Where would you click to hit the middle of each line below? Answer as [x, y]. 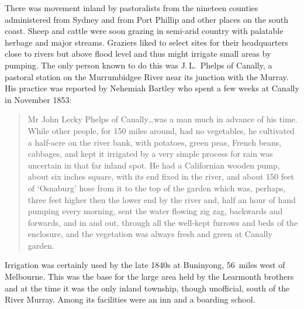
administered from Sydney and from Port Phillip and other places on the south [147, 19]
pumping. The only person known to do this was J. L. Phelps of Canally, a [139, 65]
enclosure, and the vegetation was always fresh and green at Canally [150, 234]
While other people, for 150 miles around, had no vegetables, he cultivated [161, 130]
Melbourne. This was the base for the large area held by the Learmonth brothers [149, 277]
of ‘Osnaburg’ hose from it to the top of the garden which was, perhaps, [157, 188]
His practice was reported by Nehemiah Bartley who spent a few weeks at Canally [152, 88]
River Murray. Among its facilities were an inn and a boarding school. [130, 299]
